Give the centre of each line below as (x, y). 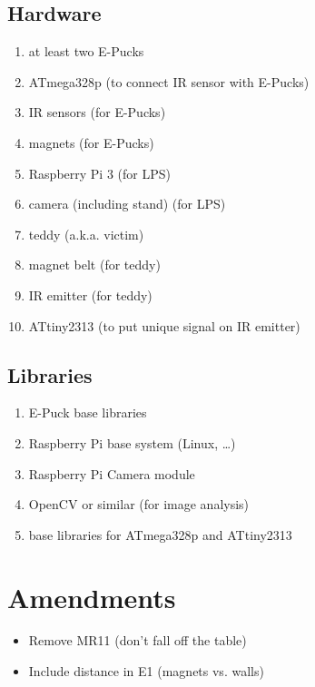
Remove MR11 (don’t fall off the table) (138, 640)
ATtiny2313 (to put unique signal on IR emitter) (164, 325)
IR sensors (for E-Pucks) (97, 112)
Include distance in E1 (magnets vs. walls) (146, 671)
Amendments (92, 597)
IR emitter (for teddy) (90, 294)
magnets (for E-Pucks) (91, 142)
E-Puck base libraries (88, 412)
